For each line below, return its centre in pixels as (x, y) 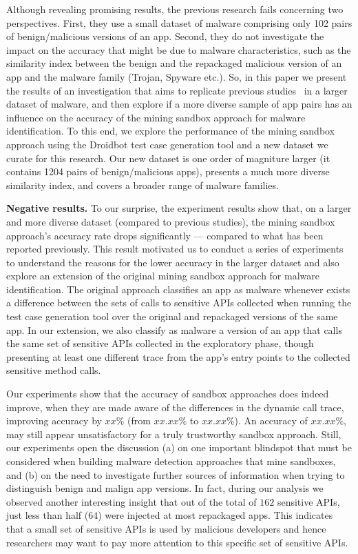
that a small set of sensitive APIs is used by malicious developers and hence (166, 528)
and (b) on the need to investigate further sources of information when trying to (176, 474)
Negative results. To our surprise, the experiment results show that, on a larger (179, 208)
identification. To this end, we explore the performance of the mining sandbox (171, 131)
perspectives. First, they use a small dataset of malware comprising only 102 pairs (179, 22)
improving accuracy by (54, 421)
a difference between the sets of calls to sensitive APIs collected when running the (179, 303)
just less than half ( (48, 515)
